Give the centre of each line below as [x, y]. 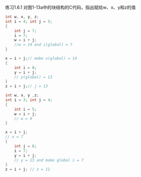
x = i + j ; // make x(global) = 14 [41, 58]
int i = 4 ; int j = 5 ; [29, 21]
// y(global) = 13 [33, 77]
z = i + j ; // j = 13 [27, 86]
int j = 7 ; [25, 31]
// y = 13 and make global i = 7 [49, 160]
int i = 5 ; [25, 109]
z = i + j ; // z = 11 [28, 169]
